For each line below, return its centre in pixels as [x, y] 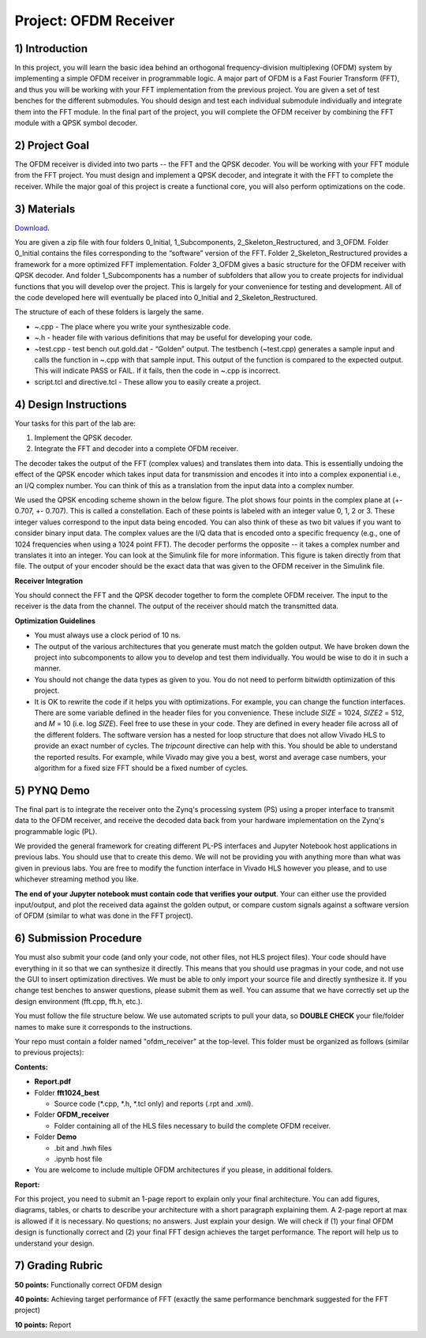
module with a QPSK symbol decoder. [76, 123]
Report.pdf [52, 1081]
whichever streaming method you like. [77, 879]
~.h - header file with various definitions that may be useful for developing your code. [174, 338]
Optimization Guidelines [55, 621]
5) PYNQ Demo [52, 790]
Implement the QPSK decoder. [84, 438]
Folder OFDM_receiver [72, 1114]
